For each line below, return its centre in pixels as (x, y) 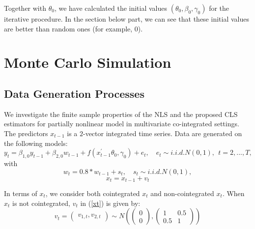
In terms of (21, 193)
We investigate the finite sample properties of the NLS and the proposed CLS (121, 114)
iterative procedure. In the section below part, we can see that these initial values (127, 19)
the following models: (36, 143)
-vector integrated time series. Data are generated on (162, 133)
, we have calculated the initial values (111, 8)
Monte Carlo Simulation (88, 62)
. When (233, 193)
